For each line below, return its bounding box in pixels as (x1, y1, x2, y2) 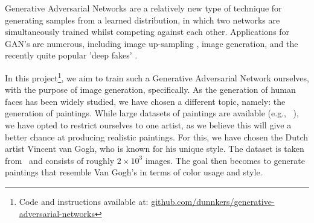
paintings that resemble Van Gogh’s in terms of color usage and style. (5, 166, 263, 178)
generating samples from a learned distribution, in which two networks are (5, 13, 280, 26)
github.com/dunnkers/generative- (151, 195, 275, 207)
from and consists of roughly (5, 154, 115, 166)
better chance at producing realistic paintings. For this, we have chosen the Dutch (5, 130, 309, 143)
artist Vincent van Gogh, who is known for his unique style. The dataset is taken (5, 142, 304, 155)
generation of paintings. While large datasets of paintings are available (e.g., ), (5, 107, 299, 119)
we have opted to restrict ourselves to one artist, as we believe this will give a (5, 119, 292, 131)
